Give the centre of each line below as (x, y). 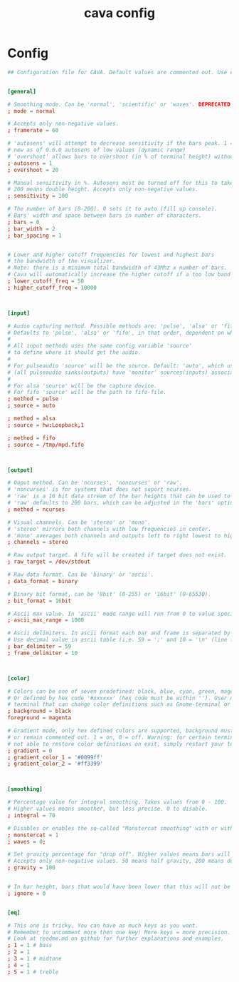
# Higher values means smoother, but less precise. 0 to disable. (108, 809)
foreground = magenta (39, 718)
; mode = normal (31, 111)
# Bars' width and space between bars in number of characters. (105, 216)
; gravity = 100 (31, 868)
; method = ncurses (36, 509)
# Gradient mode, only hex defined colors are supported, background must (121, 731)
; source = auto (31, 406)
